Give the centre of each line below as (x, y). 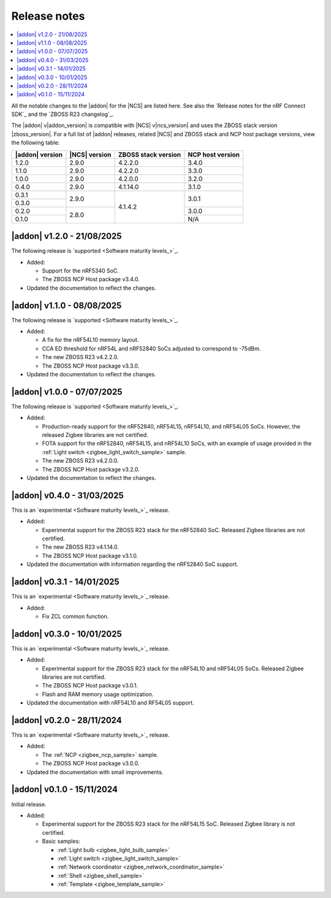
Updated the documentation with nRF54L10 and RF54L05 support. (110, 703)
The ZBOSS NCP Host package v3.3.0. (91, 366)
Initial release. (29, 804)
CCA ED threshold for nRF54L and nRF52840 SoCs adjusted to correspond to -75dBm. (151, 348)
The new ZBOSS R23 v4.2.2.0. (80, 357)
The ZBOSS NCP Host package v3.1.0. (90, 555)
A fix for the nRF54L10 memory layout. (90, 340)
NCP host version (214, 155)
